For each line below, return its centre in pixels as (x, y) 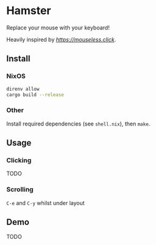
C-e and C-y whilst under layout (46, 203)
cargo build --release (35, 95)
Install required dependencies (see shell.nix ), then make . (78, 124)
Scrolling (20, 189)
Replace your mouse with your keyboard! (58, 28)
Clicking (19, 160)
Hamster (29, 11)
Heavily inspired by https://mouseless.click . (61, 39)
